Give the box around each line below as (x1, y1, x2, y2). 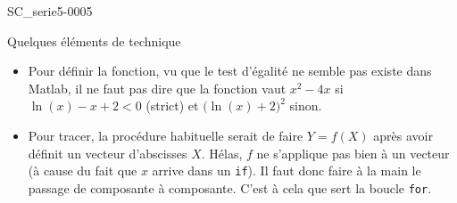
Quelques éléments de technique (7, 31, 181, 50)
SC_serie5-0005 (7, 2, 93, 20)
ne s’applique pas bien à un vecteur (256, 143, 450, 162)
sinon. (289, 96, 322, 115)
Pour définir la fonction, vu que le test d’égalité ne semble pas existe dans (28, 61, 432, 80)
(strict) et (145, 96, 199, 115)
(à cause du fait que (28, 161, 137, 180)
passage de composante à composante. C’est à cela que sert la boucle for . (28, 178, 432, 197)
